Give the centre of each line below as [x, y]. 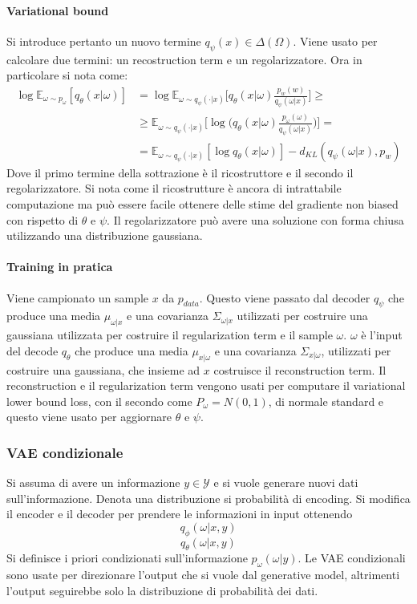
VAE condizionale [65, 452]
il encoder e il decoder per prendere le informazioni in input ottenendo [180, 514]
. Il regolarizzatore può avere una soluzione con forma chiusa [255, 219]
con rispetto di [43, 219]
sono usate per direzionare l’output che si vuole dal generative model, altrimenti [203, 575]
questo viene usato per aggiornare [89, 417]
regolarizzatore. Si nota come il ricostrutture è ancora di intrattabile [174, 188]
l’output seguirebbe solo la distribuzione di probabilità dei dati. [162, 590]
